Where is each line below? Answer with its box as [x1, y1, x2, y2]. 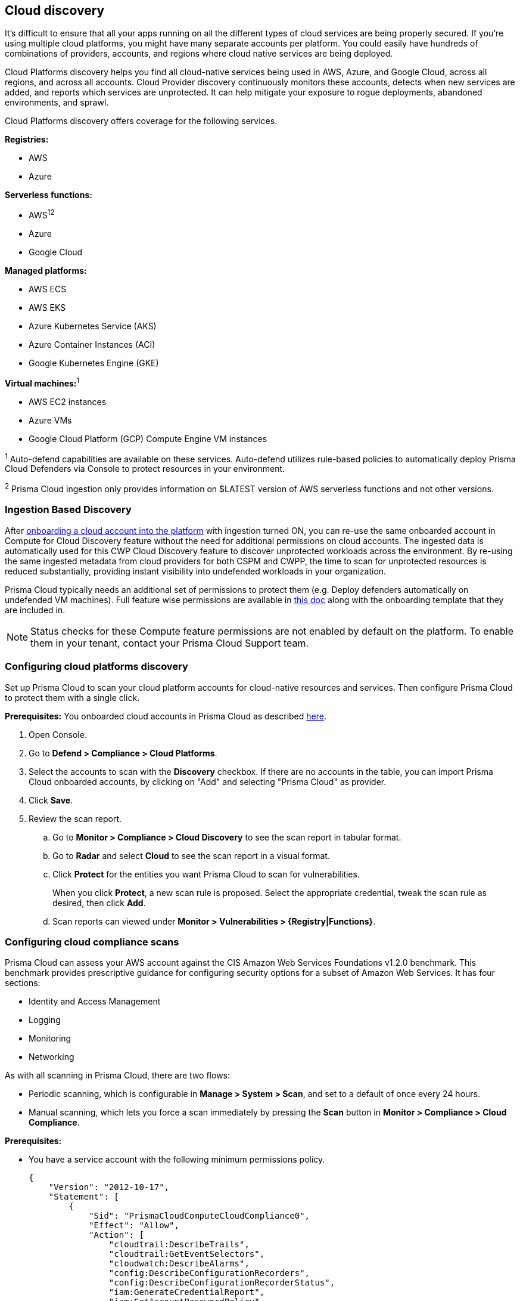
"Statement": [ [48, 1192, 119, 1202]
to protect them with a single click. [5, 692, 140, 703]
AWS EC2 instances [29, 396, 107, 407]
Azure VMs [29, 415, 72, 425]
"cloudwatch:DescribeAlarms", [108, 1259, 250, 1269]
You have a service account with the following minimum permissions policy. [29, 1154, 325, 1165]
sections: [5, 978, 41, 988]
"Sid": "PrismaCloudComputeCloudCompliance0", [89, 1211, 310, 1221]
